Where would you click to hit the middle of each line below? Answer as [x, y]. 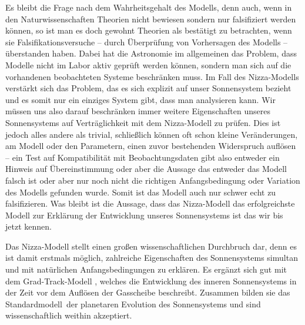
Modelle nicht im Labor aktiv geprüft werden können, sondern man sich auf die [148, 64]
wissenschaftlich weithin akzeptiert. [69, 315]
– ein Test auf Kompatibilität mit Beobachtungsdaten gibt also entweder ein [143, 157]
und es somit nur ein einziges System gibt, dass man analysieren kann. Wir [140, 99]
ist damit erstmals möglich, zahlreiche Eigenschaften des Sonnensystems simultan [152, 258]
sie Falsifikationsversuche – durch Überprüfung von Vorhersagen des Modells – [147, 42]
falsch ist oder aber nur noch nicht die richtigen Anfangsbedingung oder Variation [153, 180]
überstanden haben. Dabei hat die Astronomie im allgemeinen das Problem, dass [151, 53]
